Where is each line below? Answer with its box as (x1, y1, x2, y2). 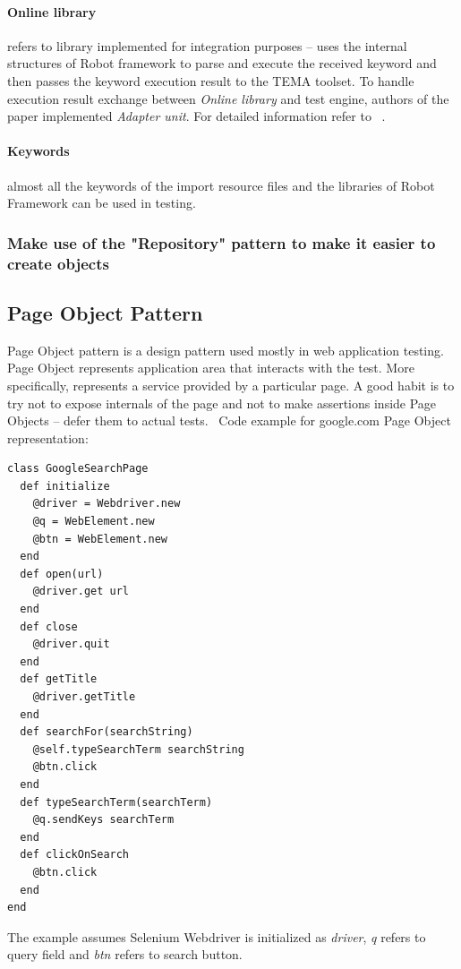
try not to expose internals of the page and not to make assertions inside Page (7, 393, 437, 412)
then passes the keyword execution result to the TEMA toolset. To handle (7, 71, 414, 90)
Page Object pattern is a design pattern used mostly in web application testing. (7, 340, 444, 359)
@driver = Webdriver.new (32, 497, 181, 510)
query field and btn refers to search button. (7, 945, 243, 964)
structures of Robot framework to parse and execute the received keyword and (7, 54, 437, 73)
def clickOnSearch (20, 848, 130, 862)
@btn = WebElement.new (32, 532, 167, 545)
